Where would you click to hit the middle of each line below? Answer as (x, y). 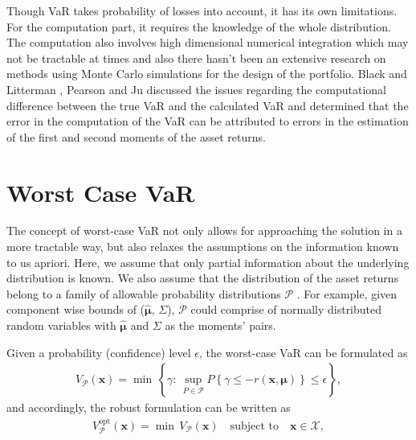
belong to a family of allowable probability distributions (144, 293)
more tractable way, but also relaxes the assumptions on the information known (203, 247)
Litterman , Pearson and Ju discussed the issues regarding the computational (197, 89)
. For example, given (347, 293)
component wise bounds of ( (76, 309)
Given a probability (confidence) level (99, 352)
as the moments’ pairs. (220, 325)
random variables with (61, 325)
